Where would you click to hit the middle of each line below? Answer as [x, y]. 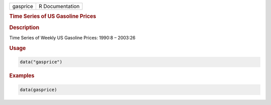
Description [24, 27]
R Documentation [59, 6]
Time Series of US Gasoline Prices [53, 16]
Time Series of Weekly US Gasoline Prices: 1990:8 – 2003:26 [72, 37]
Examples [22, 76]
